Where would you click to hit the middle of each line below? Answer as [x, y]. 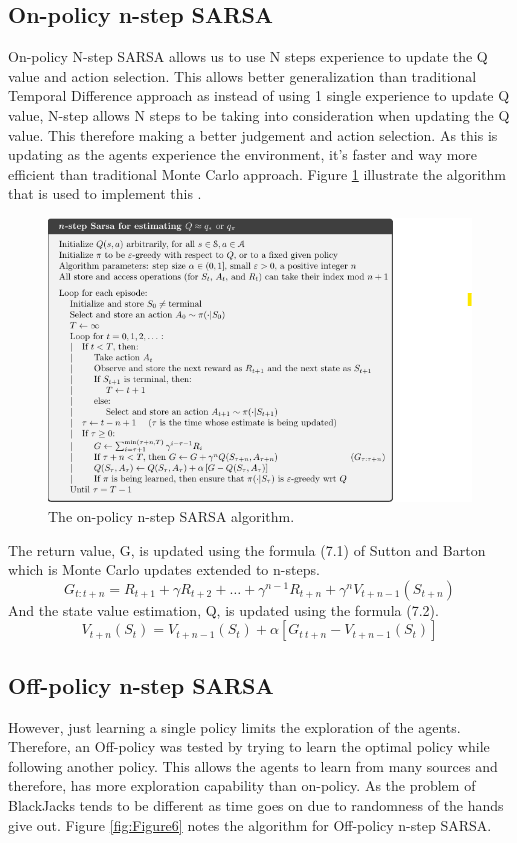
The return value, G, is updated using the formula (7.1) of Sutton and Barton [247, 549]
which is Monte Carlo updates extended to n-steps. [164, 569]
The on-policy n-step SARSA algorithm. [171, 516]
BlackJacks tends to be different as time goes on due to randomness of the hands [256, 804]
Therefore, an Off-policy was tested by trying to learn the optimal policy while [249, 746]
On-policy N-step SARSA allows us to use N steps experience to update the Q [248, 56]
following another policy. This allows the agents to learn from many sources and [253, 765]
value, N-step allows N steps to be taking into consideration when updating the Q [259, 114]
